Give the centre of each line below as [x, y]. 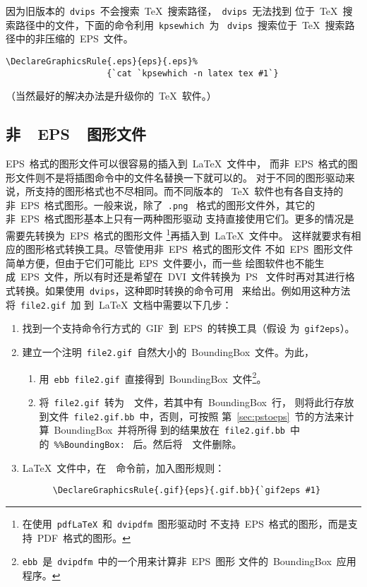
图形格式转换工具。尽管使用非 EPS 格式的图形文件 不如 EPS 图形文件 [189, 249]
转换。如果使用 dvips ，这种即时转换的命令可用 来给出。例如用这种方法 [183, 291]
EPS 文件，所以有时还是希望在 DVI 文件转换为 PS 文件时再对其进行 [182, 277]
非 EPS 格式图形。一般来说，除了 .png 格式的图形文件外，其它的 [161, 204]
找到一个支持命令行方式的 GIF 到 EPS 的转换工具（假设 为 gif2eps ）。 [188, 328]
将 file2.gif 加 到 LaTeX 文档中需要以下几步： [119, 304]
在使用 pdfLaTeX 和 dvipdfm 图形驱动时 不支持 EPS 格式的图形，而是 [185, 523]
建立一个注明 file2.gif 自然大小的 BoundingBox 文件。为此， [168, 352]
